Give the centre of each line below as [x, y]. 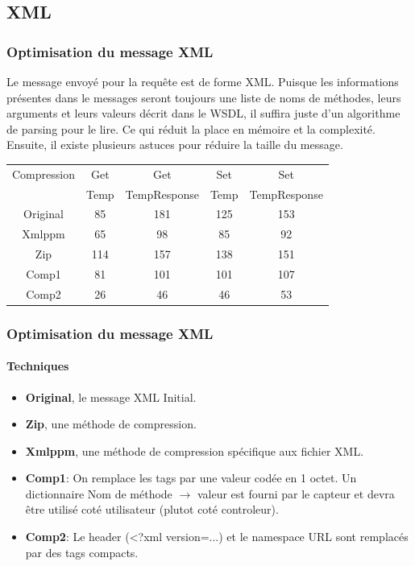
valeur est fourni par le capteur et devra [296, 493]
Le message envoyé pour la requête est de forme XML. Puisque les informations [203, 81]
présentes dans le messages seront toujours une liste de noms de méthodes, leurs [204, 97]
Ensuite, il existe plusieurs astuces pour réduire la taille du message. [175, 145]
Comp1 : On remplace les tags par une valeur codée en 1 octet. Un [191, 478]
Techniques [38, 366]
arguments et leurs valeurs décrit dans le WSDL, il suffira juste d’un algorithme [203, 113]
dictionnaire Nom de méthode [99, 493]
